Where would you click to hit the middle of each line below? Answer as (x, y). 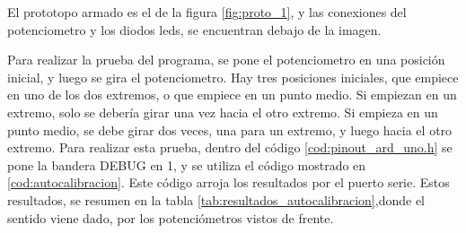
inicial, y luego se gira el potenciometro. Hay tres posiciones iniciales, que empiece (233, 77)
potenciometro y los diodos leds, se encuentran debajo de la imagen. (194, 29)
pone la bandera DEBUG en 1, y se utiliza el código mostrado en (187, 164)
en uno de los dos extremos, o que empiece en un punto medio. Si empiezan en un (232, 95)
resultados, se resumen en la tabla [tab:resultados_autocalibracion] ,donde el (216, 199)
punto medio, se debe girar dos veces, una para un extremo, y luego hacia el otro (230, 129)
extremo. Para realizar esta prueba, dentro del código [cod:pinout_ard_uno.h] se (230, 147)
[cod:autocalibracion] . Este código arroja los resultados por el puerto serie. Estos (229, 182)
